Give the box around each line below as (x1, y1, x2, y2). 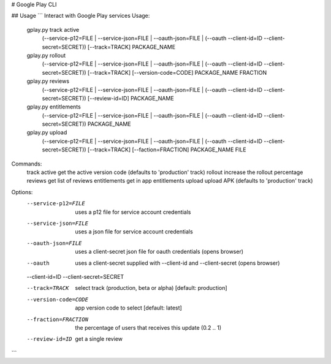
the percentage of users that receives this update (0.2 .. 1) (75, 324, 222, 331)
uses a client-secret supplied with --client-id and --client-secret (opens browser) (75, 259, 280, 267)
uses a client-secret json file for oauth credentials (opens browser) (75, 248, 244, 256)
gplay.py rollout (26, 51, 66, 59)
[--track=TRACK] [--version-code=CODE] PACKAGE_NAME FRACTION (87, 69, 267, 76)
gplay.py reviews (26, 77, 70, 85)
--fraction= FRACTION (26, 316, 89, 323)
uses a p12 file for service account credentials (75, 208, 191, 216)
